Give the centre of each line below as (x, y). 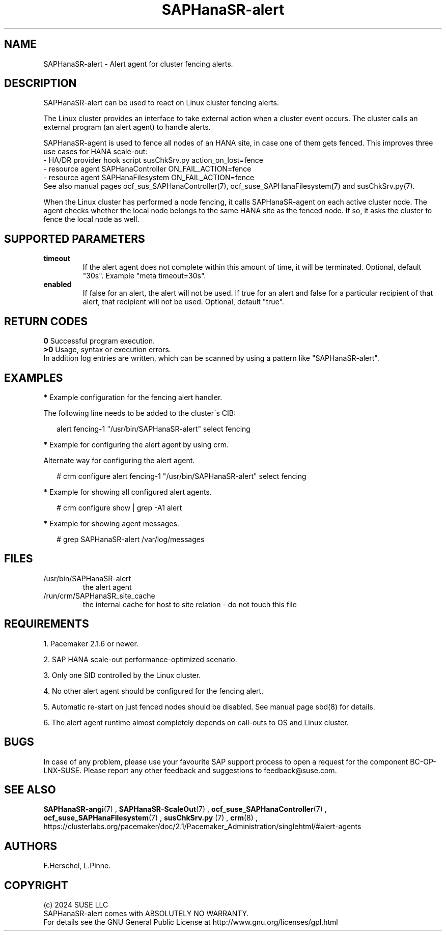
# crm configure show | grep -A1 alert (119, 507)
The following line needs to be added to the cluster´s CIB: (140, 413)
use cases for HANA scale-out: (95, 152)
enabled (58, 285)
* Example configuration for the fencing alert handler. (133, 397)
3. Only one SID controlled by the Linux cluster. (122, 675)
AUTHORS (31, 846)
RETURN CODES (46, 321)
